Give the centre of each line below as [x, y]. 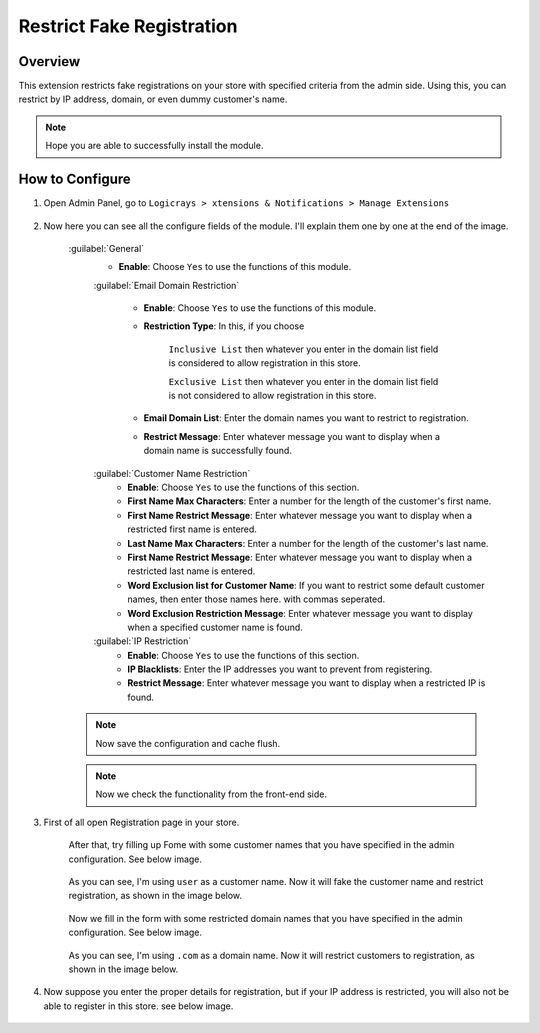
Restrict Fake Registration [128, 26]
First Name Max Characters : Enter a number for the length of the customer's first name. [309, 501]
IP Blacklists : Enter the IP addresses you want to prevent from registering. [280, 669]
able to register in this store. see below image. [138, 1006]
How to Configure [75, 179]
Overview [49, 61]
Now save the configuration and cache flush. [188, 743]
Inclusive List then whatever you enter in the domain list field [303, 349]
